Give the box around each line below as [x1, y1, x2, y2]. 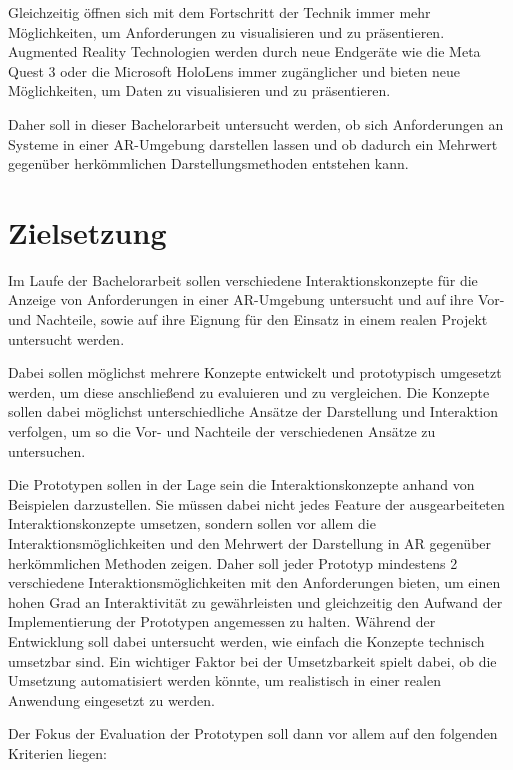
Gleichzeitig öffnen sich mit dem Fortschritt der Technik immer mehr [8, 2, 431, 22]
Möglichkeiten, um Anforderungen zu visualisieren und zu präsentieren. [8, 21, 445, 42]
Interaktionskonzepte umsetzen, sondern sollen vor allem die [8, 513, 376, 534]
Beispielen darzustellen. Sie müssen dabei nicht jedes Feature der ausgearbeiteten [8, 493, 505, 514]
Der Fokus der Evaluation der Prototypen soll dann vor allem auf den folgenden [8, 723, 498, 744]
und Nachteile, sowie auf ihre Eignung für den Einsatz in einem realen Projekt [8, 309, 488, 330]
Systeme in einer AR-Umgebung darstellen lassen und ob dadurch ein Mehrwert [8, 133, 498, 154]
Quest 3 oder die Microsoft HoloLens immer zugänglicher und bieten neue [8, 60, 461, 81]
